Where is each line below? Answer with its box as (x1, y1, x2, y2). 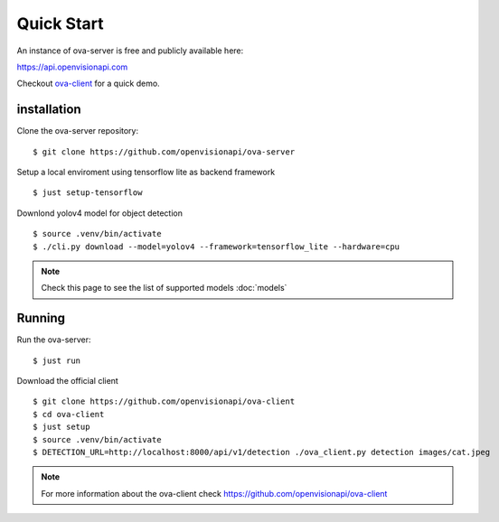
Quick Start (16, 14, 104, 33)
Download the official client (16, 376, 119, 387)
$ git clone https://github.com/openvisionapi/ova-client (33, 396, 296, 406)
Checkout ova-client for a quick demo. (16, 78, 160, 89)
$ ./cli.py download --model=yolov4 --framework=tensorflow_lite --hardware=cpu (33, 241, 400, 252)
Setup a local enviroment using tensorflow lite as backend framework (16, 167, 276, 178)
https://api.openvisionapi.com (16, 61, 128, 72)
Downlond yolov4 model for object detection (16, 208, 183, 219)
